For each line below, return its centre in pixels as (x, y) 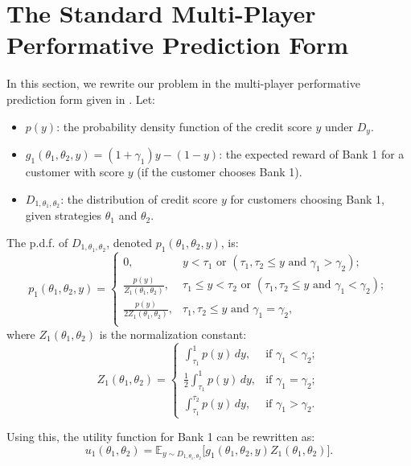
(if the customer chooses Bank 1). (220, 171)
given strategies (64, 215)
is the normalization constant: (173, 334)
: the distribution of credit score (139, 198)
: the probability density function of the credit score (184, 126)
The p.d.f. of (37, 242)
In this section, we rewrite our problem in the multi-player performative (183, 83)
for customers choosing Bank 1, (307, 198)
